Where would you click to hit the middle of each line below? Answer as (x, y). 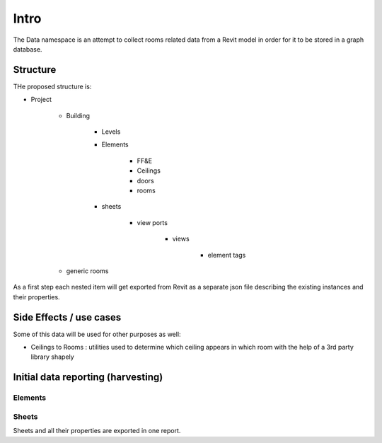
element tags (227, 255)
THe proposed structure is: (52, 86)
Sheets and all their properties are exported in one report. (97, 431)
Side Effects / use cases (67, 317)
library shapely (52, 357)
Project (41, 100)
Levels (111, 132)
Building (78, 115)
